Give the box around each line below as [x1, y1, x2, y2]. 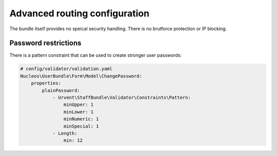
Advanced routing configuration [9, 8, 150, 19]
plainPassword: [42, 87, 81, 93]
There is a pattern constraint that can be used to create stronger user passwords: [9, 52, 182, 58]
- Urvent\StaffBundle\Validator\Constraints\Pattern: [52, 95, 191, 100]
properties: [31, 80, 62, 86]
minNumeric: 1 [63, 116, 100, 122]
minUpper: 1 [63, 102, 94, 107]
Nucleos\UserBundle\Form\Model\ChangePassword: [20, 73, 142, 79]
